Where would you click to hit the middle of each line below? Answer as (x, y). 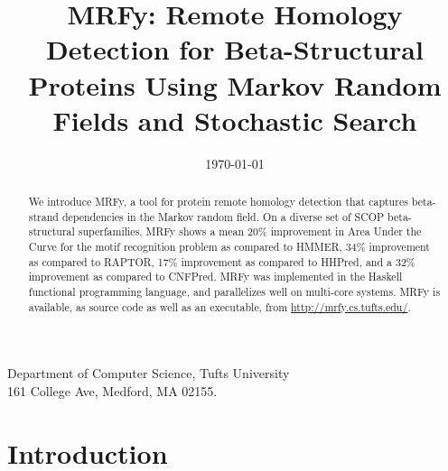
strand (43, 216)
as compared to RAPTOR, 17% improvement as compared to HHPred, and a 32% (222, 261)
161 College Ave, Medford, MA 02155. (112, 390)
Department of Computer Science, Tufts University (149, 373)
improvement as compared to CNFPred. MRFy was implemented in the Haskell (215, 277)
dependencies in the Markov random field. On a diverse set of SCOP (223, 216)
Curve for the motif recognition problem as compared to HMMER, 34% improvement (229, 247)
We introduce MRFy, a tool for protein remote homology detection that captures (218, 202)
